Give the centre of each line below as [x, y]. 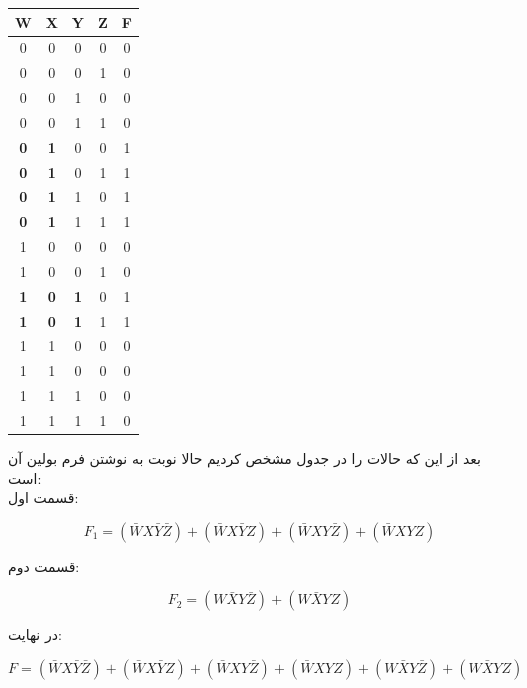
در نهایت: [35, 634]
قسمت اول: [43, 497]
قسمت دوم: [44, 565]
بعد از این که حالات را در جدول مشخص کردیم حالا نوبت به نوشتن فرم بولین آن [244, 458]
